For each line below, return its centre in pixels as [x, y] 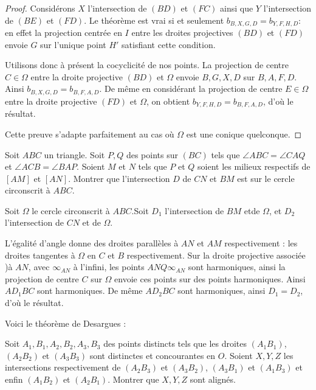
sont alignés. [213, 379]
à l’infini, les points [109, 267]
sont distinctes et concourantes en [153, 355]
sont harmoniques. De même [90, 291]
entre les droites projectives [182, 33]
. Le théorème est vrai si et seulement [154, 20]
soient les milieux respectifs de [254, 166]
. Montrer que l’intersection [119, 178]
